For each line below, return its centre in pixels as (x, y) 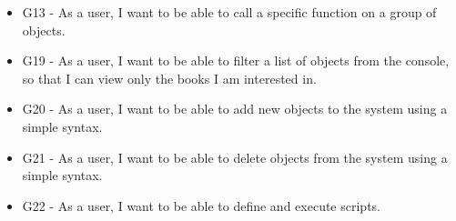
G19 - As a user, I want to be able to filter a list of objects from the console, (236, 60)
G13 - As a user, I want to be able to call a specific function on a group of (229, 12)
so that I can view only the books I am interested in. (169, 78)
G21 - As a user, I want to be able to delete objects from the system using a (235, 157)
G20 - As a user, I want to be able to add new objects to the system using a (235, 109)
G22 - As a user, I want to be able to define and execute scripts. (201, 205)
